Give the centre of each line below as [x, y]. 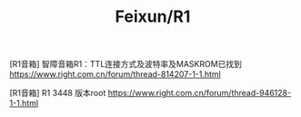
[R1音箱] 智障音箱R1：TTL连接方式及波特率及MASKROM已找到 [126, 64]
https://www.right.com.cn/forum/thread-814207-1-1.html [115, 74]
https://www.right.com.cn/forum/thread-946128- [200, 93]
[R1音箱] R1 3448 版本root [58, 93]
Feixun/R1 [153, 17]
